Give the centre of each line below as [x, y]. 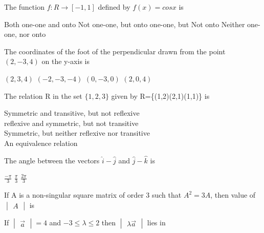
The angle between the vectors [52, 160]
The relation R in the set [43, 96]
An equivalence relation [41, 143]
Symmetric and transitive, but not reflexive [72, 113]
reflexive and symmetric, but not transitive [71, 123]
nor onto [32, 34]
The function [24, 7]
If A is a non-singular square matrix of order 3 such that [93, 195]
